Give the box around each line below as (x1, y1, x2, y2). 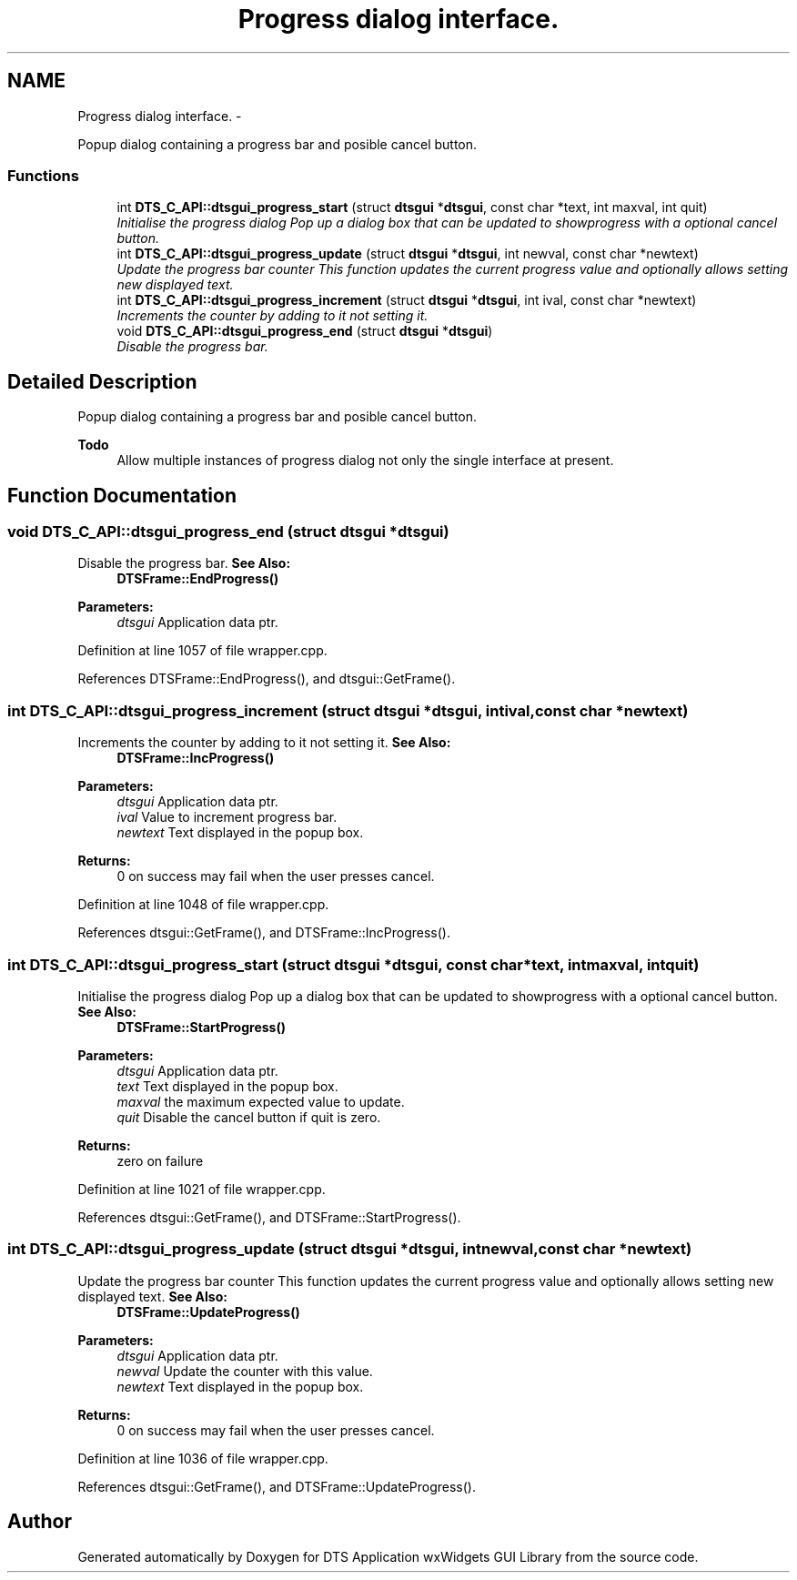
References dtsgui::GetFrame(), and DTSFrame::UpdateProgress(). (77, 1478, 477, 1494)
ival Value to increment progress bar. (116, 809, 338, 825)
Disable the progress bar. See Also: (77, 555, 291, 572)
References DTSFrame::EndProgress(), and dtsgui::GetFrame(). (77, 671, 456, 687)
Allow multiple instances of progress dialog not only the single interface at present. (116, 452, 614, 469)
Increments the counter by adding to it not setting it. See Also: (77, 734, 451, 751)
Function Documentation (7, 483, 237, 507)
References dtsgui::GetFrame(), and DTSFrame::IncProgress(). (77, 925, 451, 941)
